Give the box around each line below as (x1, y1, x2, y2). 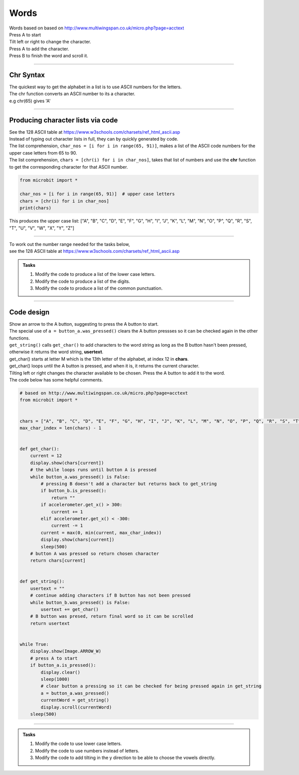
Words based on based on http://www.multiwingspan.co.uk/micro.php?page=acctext (9, 25, 184, 31)
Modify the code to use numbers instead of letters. (35, 748, 140, 754)
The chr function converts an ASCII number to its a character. (9, 91, 136, 97)
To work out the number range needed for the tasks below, (9, 241, 130, 247)
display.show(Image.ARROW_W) (30, 648, 102, 654)
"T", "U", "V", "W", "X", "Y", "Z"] (9, 225, 75, 231)
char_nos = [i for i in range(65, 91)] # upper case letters (19, 191, 175, 197)
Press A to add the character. (9, 45, 69, 52)
